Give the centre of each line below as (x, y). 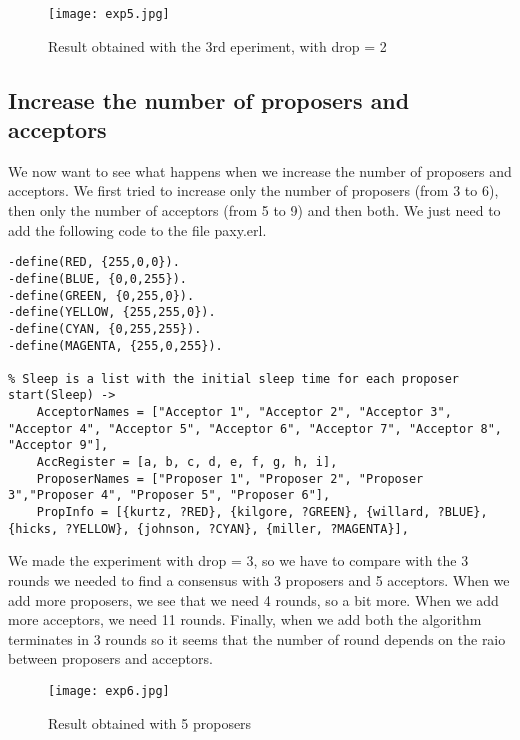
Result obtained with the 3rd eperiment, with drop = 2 (217, 45)
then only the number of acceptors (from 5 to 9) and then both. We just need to (254, 210)
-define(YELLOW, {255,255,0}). (112, 312)
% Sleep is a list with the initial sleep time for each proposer (234, 378)
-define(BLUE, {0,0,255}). (97, 278)
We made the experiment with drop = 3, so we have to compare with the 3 (238, 560)
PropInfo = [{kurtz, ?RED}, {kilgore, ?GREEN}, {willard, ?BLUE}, (262, 512)
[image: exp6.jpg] (109, 690)
